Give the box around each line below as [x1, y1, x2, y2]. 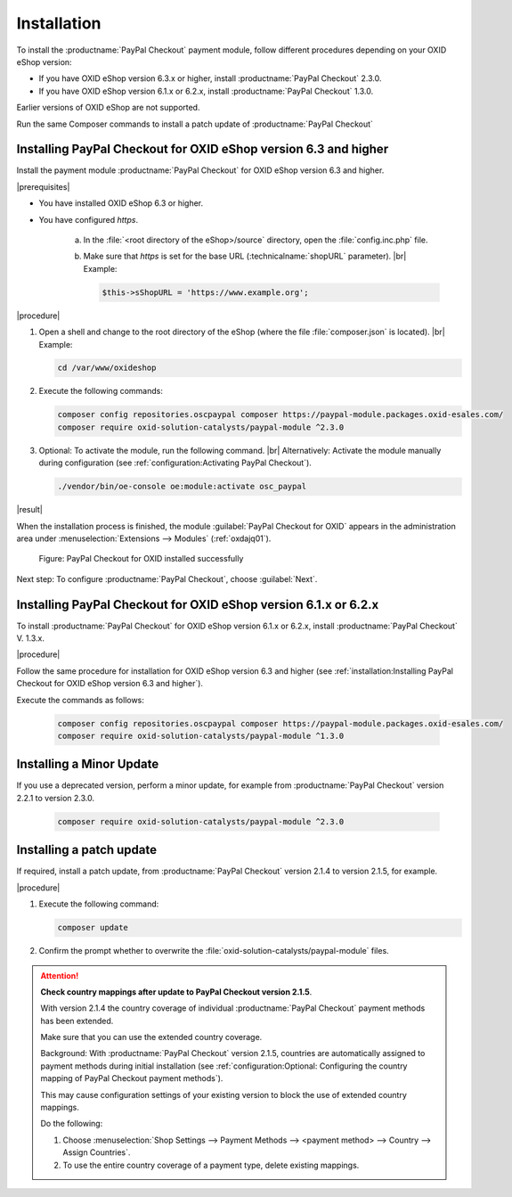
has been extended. [40, 1015, 114, 1026]
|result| [16, 504, 44, 515]
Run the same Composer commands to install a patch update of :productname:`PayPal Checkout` [16, 119, 374, 129]
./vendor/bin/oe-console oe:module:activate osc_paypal [57, 481, 307, 492]
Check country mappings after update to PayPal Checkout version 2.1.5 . [40, 986, 313, 997]
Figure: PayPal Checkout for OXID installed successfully [38, 553, 244, 564]
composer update [57, 922, 129, 933]
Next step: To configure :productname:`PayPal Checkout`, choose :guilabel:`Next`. [16, 573, 318, 584]
